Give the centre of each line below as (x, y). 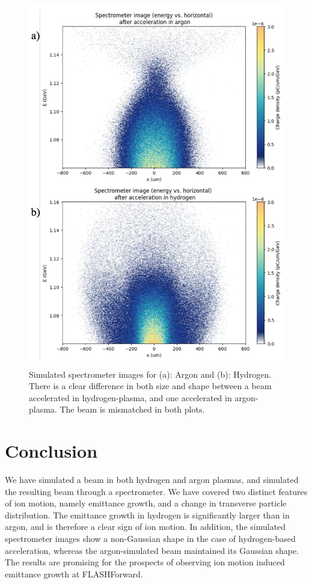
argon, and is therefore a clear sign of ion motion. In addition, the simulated (145, 527)
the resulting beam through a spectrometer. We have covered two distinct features (156, 491)
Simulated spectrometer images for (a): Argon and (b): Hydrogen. (150, 374)
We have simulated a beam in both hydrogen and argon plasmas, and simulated (152, 480)
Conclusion (51, 451)
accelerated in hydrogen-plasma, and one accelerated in (130, 397)
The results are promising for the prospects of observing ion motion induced (145, 562)
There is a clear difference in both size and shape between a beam (150, 386)
